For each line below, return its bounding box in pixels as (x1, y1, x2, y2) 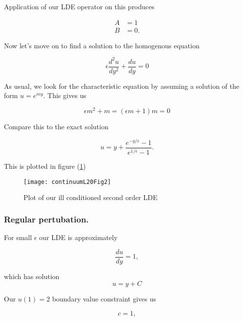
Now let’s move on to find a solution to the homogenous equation (4, 40, 199, 50)
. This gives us (43, 90, 87, 100)
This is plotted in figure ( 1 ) (4, 161, 86, 171)
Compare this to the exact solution (4, 121, 109, 132)
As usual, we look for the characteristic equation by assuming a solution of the (4, 80, 240, 91)
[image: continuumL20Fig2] (23, 178, 111, 185)
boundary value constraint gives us (52, 294, 156, 304)
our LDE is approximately (39, 232, 118, 242)
